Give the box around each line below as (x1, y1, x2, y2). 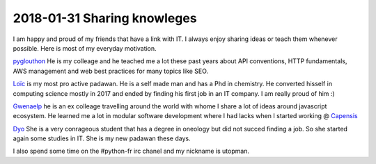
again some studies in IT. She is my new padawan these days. (13, 134, 191, 142)
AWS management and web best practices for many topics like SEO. (13, 67, 209, 75)
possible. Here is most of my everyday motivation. (13, 44, 157, 52)
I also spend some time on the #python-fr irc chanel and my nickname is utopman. (13, 147, 250, 156)
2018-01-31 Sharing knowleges (13, 10, 198, 26)
